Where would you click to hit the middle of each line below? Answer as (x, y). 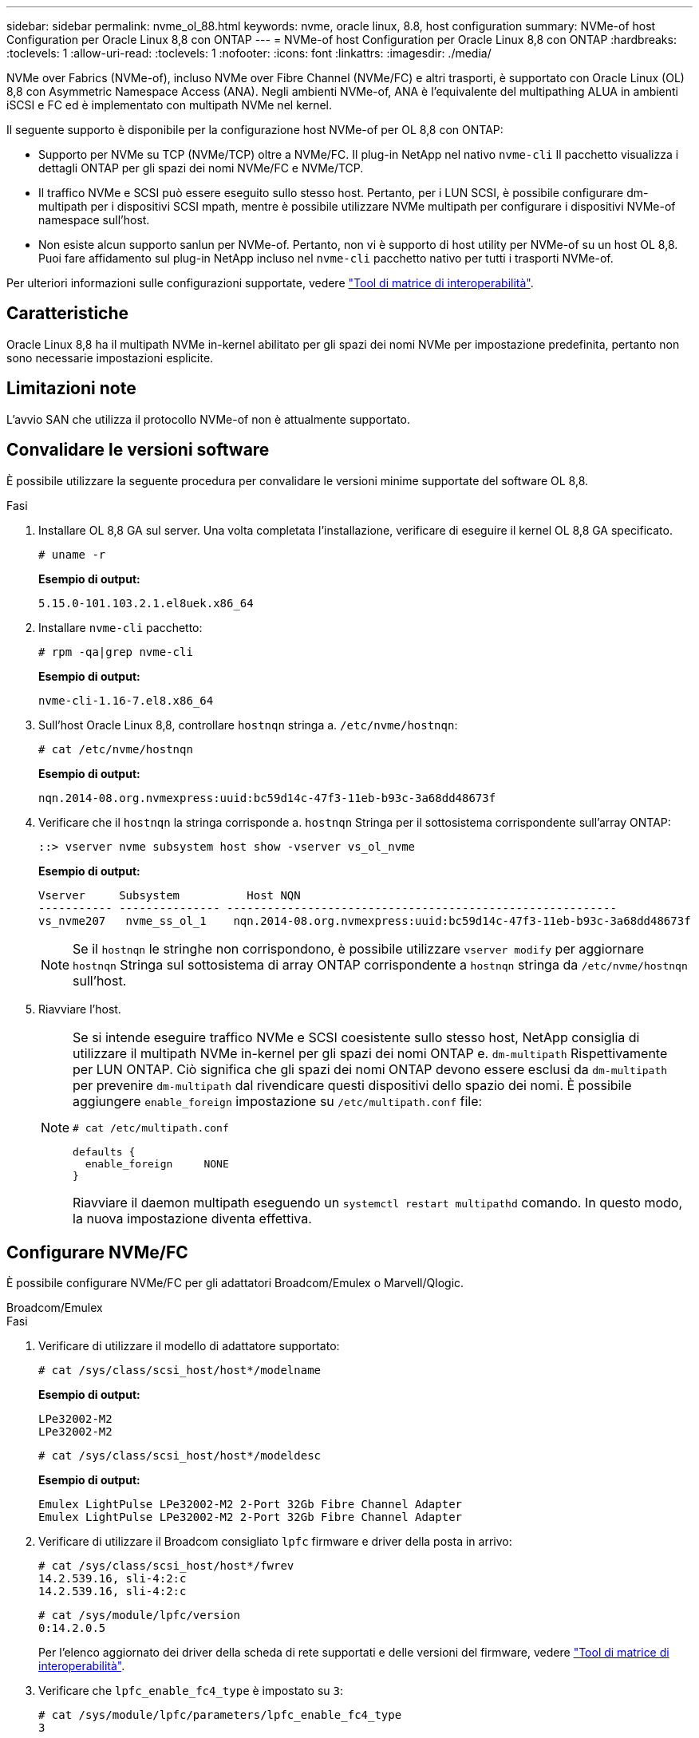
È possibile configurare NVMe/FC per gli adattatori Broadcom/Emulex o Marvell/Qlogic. (235, 1283)
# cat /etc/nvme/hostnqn (116, 749)
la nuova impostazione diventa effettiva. (192, 1218)
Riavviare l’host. (80, 1009)
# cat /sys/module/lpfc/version (139, 1616)
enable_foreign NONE (157, 1163)
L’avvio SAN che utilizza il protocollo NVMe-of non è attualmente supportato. (209, 419)
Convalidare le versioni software (138, 450)
